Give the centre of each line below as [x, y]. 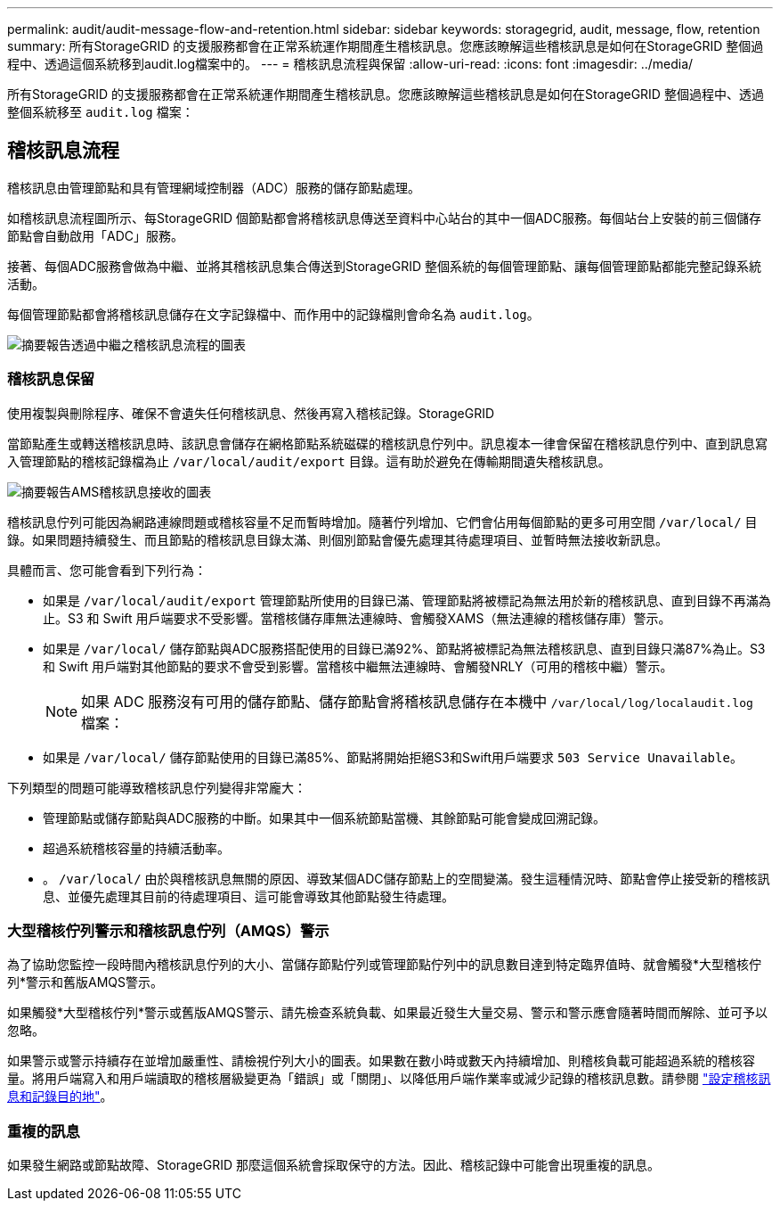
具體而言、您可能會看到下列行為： [107, 570]
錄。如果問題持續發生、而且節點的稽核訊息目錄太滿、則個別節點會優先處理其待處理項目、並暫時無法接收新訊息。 [337, 539]
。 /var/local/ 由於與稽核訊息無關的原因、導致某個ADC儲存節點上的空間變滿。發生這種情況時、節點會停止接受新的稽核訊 [406, 878]
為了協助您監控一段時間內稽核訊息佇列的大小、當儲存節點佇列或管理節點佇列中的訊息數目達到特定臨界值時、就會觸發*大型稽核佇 [385, 965]
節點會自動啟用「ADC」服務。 [95, 235]
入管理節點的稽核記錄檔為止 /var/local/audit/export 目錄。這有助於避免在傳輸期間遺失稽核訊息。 [309, 461]
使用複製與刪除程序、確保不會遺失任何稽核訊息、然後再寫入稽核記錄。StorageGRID [251, 413]
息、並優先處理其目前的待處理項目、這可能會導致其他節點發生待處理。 [248, 896]
